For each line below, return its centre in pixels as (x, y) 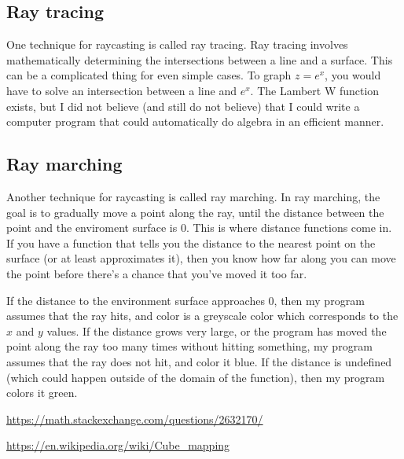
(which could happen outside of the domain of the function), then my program (196, 377)
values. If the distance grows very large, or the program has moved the (217, 330)
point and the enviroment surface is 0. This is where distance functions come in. (199, 228)
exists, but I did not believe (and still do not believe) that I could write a (183, 106)
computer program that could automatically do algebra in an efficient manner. (195, 121)
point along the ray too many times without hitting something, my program (189, 346)
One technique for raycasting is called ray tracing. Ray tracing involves (177, 44)
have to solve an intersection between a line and (121, 90)
